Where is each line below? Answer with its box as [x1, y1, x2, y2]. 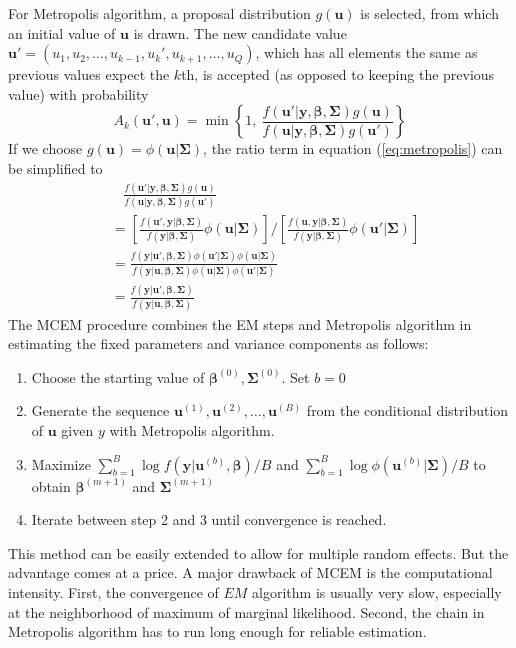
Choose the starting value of [31, 366, 205, 387]
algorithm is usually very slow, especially [252, 581, 502, 602]
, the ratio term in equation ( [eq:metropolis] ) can [203, 138, 503, 159]
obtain [31, 475, 71, 496]
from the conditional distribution [306, 400, 509, 421]
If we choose [8, 138, 83, 159]
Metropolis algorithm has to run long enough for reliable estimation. [8, 621, 427, 642]
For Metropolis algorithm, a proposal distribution [8, 3, 311, 23]
